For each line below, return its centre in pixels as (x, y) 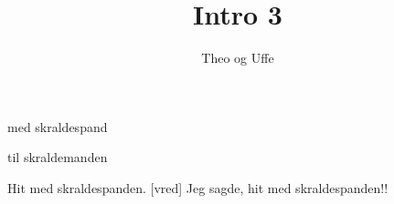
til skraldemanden (58, 157)
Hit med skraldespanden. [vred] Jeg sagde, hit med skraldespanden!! (198, 187)
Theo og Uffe (238, 58)
